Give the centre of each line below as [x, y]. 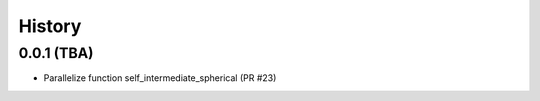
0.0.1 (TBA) [56, 53]
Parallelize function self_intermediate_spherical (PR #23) [160, 78]
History [50, 26]
